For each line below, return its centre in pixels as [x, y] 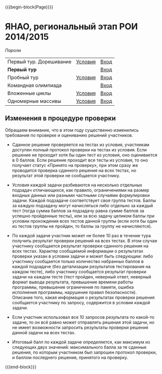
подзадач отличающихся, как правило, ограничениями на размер [81, 190]
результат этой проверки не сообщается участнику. [66, 175]
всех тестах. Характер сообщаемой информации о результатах [78, 251]
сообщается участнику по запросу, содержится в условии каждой [81, 302]
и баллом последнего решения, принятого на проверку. [70, 357]
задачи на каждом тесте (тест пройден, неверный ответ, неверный [81, 276]
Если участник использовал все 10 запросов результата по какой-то [83, 317]
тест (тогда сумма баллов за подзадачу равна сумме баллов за [78, 211]
